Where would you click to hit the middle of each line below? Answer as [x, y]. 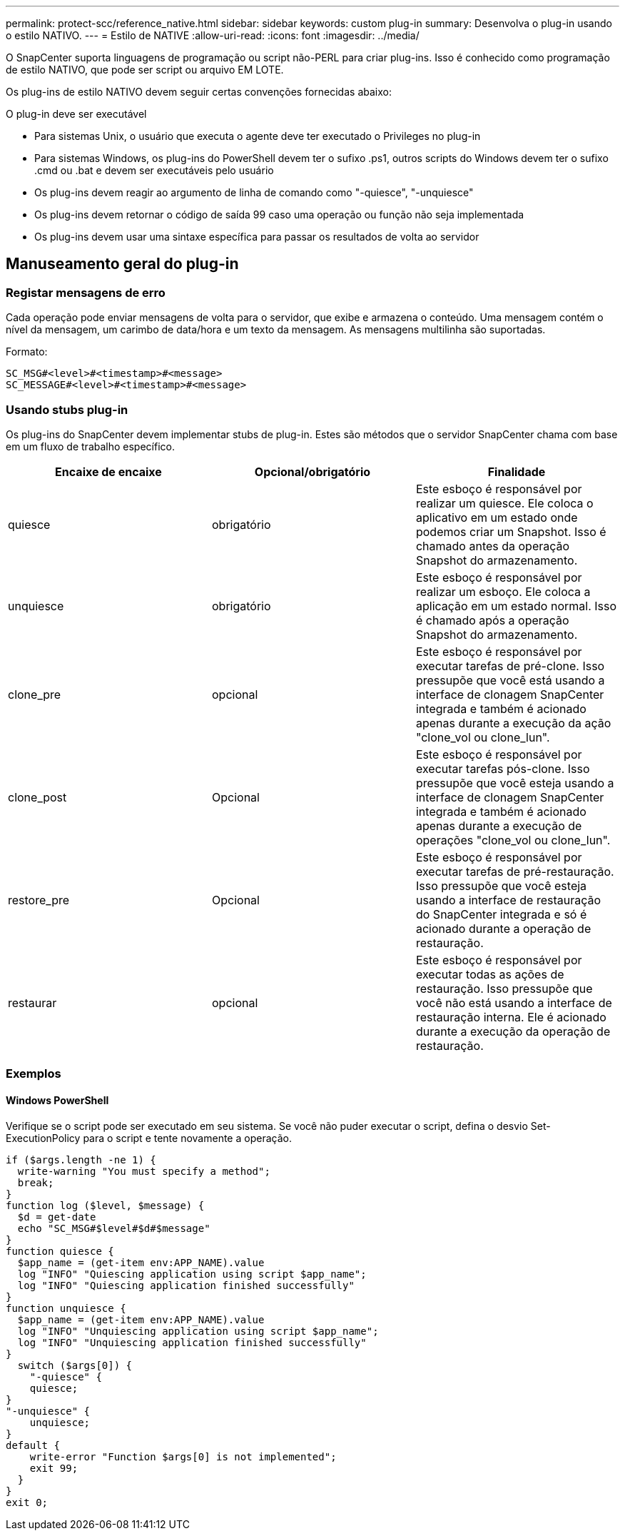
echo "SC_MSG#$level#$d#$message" [114, 1228]
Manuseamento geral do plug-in [122, 264]
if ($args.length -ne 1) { [81, 1159]
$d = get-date [57, 1217]
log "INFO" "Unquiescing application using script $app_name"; [198, 1331]
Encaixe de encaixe [108, 471]
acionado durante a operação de [503, 928]
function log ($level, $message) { [105, 1205]
